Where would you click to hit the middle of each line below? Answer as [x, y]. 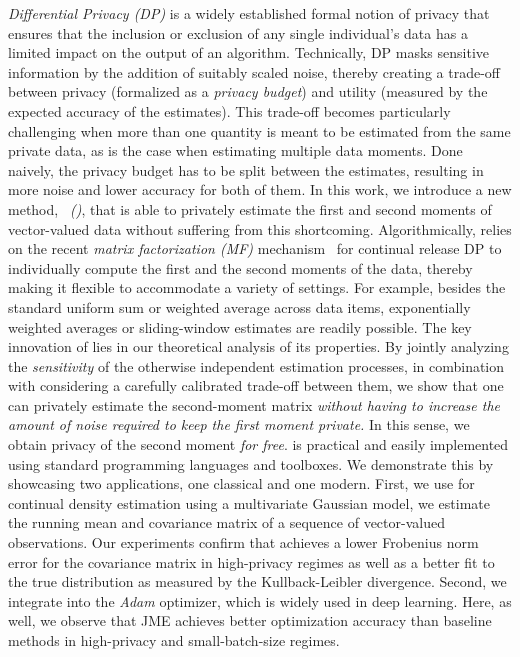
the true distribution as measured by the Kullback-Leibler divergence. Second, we [257, 581]
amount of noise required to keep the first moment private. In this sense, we [239, 424]
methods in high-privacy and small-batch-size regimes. [174, 640]
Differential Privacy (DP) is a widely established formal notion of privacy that [249, 13]
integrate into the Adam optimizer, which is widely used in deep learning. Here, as [260, 600]
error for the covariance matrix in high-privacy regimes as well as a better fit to [251, 561]
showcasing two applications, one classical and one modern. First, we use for [241, 483]
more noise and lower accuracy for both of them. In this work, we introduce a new [260, 189]
